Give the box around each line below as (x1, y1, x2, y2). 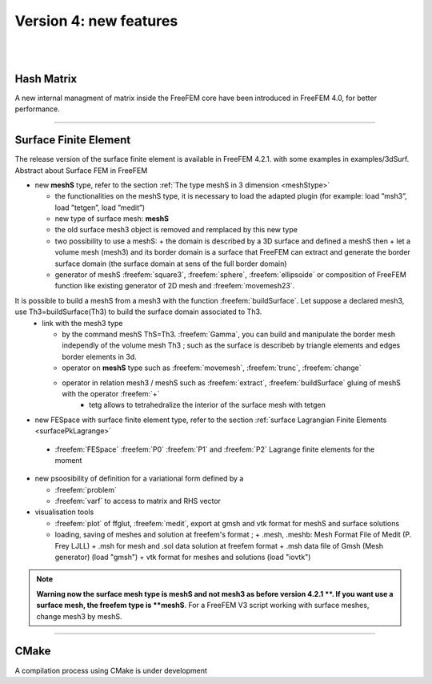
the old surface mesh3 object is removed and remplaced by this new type (54, 225, 298, 235)
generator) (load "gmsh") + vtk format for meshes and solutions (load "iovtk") (54, 553, 311, 562)
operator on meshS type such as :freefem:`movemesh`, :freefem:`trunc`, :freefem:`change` (62, 363, 362, 372)
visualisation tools (34, 507, 94, 517)
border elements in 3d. (62, 352, 137, 361)
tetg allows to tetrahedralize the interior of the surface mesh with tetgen (89, 400, 326, 410)
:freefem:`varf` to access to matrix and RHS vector (54, 497, 222, 506)
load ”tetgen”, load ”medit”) (54, 203, 146, 212)
